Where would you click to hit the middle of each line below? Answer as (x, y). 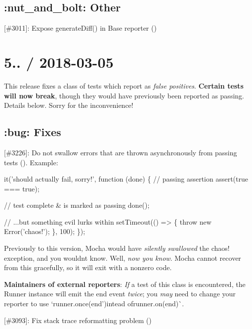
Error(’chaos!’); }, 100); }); (45, 231)
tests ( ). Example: (31, 162)
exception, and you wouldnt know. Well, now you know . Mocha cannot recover (123, 258)
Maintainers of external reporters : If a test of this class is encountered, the (125, 284)
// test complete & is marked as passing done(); (77, 205)
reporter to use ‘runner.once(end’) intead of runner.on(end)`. (94, 304)
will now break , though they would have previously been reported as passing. (124, 95)
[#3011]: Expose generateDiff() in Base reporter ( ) (80, 28)
